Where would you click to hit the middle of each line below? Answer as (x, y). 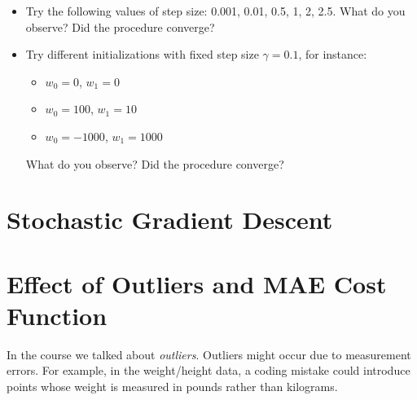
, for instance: (333, 54)
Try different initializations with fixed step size (142, 54)
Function (57, 315)
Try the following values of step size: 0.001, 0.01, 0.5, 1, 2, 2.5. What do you (215, 11)
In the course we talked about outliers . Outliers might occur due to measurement (209, 354)
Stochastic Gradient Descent (170, 220)
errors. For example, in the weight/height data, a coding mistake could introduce (208, 370)
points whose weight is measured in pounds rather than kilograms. (172, 387)
